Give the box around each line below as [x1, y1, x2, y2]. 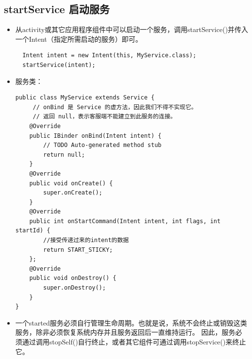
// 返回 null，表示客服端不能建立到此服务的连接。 [33, 113, 176, 120]
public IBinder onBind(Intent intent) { [29, 132, 162, 139]
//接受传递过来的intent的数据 [43, 237, 129, 244]
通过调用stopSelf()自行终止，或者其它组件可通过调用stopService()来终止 [22, 337, 246, 347]
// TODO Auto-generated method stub [43, 142, 162, 149]
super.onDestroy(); [43, 284, 106, 292]
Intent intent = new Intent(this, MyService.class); [22, 52, 197, 59]
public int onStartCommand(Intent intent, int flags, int [29, 217, 221, 225]
